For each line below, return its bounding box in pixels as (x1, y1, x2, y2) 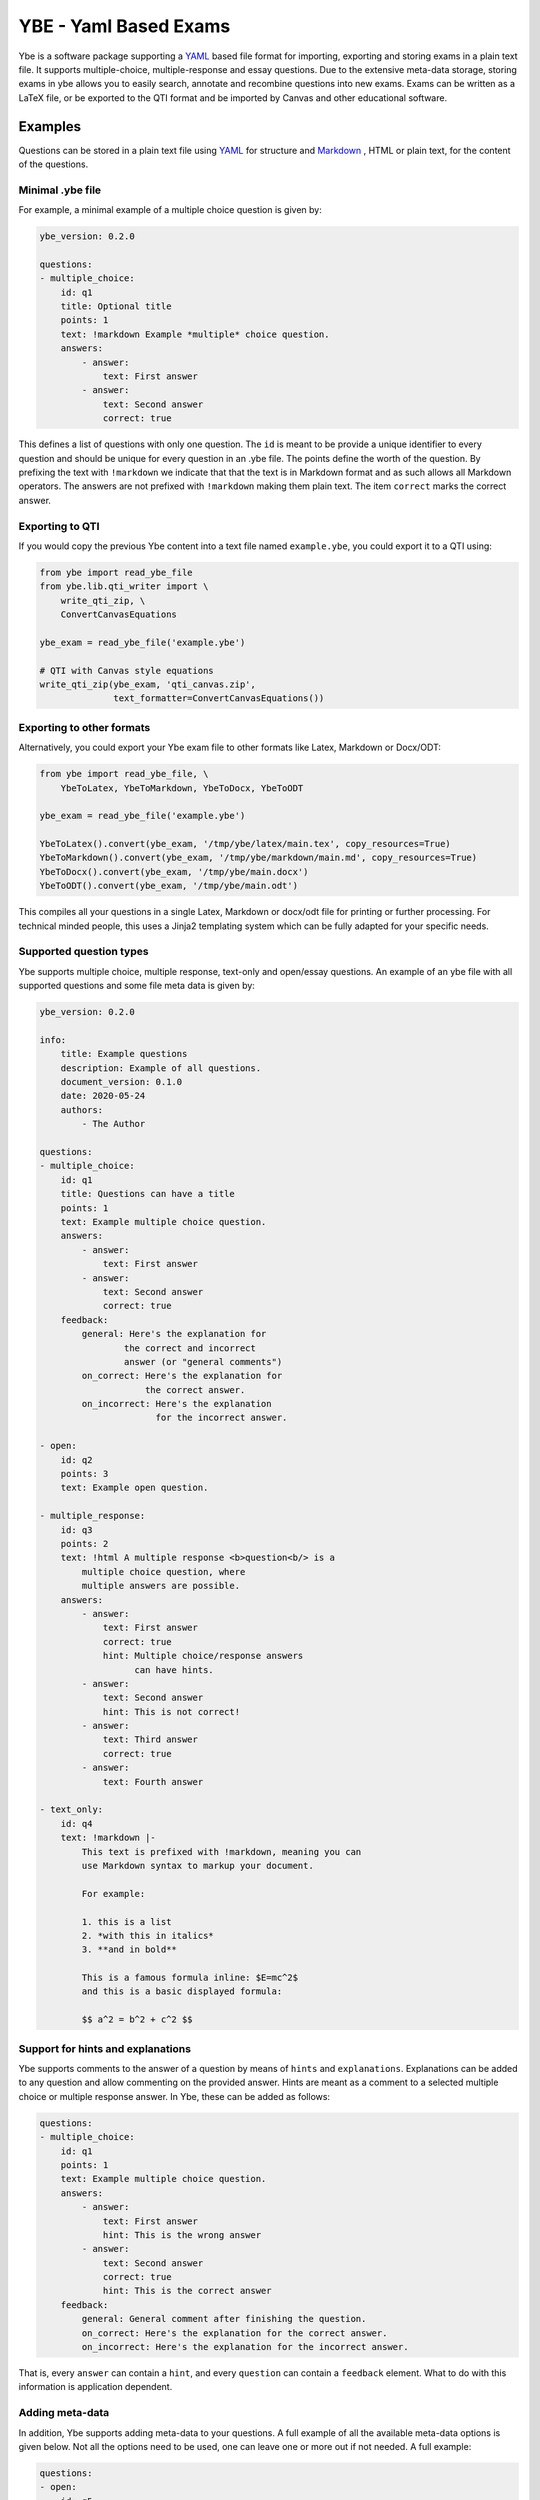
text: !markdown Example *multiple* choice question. (60, 328, 330, 340)
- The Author (81, 1118, 146, 1130)
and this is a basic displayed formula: (81, 1986, 283, 1997)
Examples (18, 118, 82, 135)
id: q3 (60, 1524, 93, 1535)
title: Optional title (60, 301, 172, 312)
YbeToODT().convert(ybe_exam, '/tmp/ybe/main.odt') (39, 880, 299, 892)
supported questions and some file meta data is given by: (18, 980, 255, 992)
